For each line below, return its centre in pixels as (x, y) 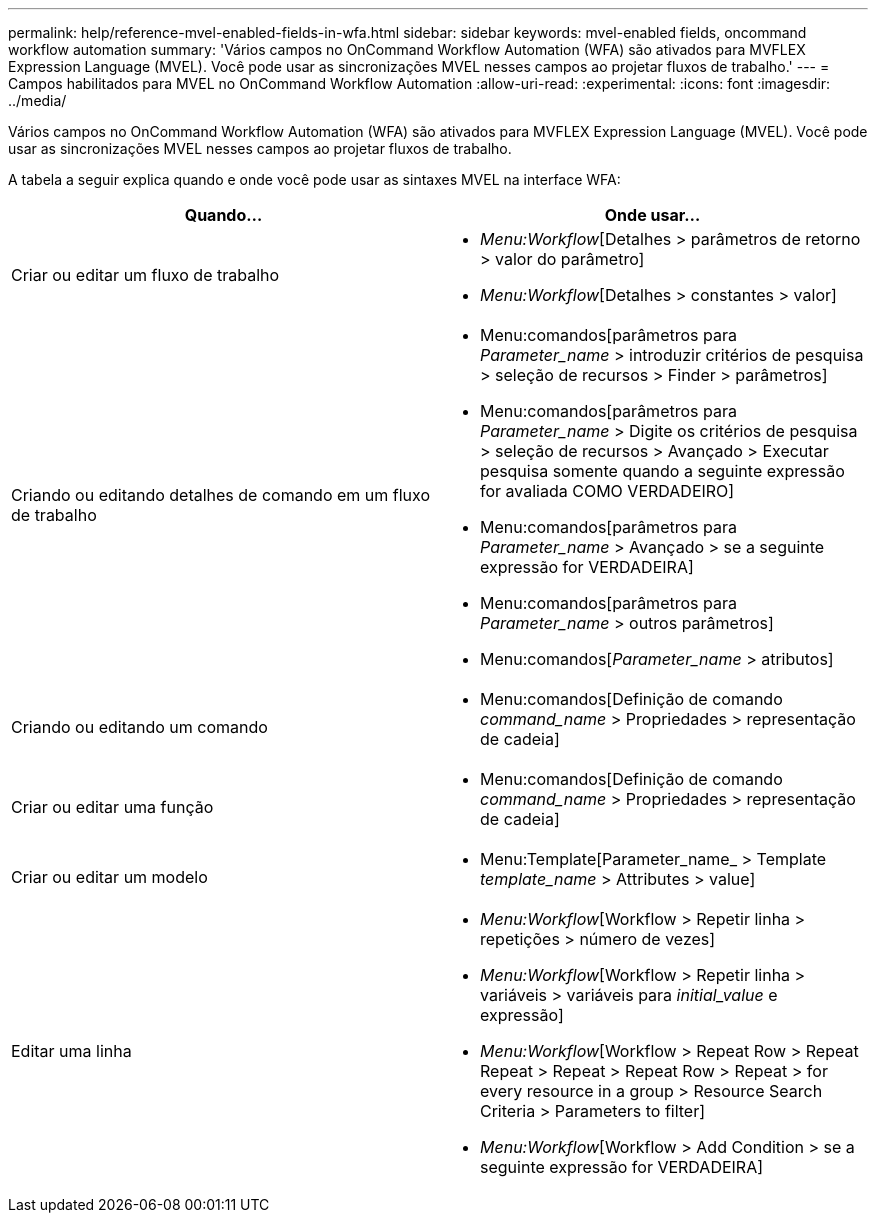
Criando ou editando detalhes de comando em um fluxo (221, 495)
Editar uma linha (71, 1051)
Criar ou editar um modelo (109, 877)
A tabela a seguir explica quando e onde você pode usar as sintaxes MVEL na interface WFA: (314, 179)
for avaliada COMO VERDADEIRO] (607, 491)
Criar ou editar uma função (112, 807)
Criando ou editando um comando (139, 727)
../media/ (37, 100)
